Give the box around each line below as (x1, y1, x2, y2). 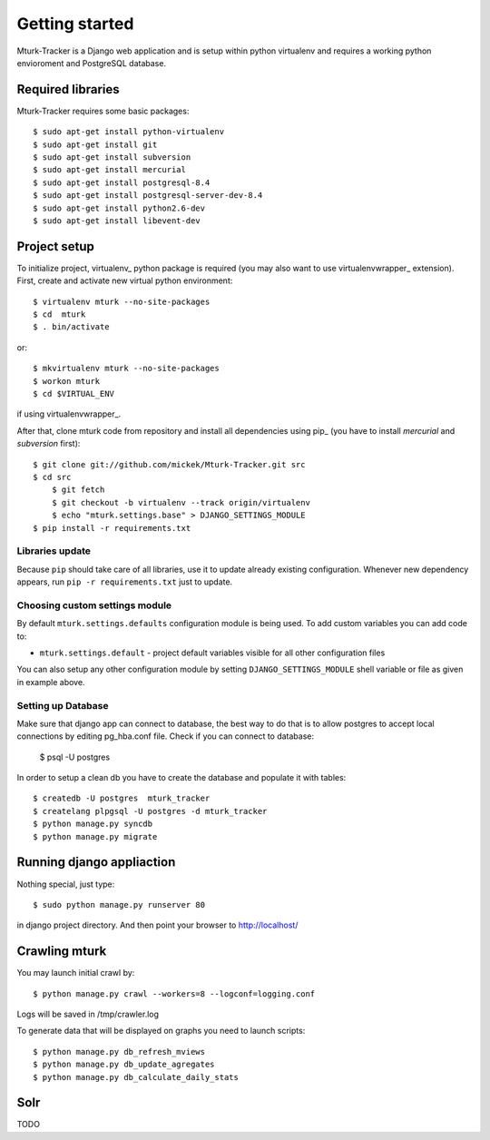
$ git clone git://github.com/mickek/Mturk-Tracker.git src (33, 459, 306, 469)
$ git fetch (51, 485, 105, 495)
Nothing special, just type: (16, 879, 115, 889)
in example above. (16, 676, 85, 687)
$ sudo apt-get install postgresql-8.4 (33, 177, 211, 188)
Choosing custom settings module (16, 599, 172, 612)
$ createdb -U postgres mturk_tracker (33, 793, 211, 803)
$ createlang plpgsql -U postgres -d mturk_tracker (33, 806, 268, 816)
